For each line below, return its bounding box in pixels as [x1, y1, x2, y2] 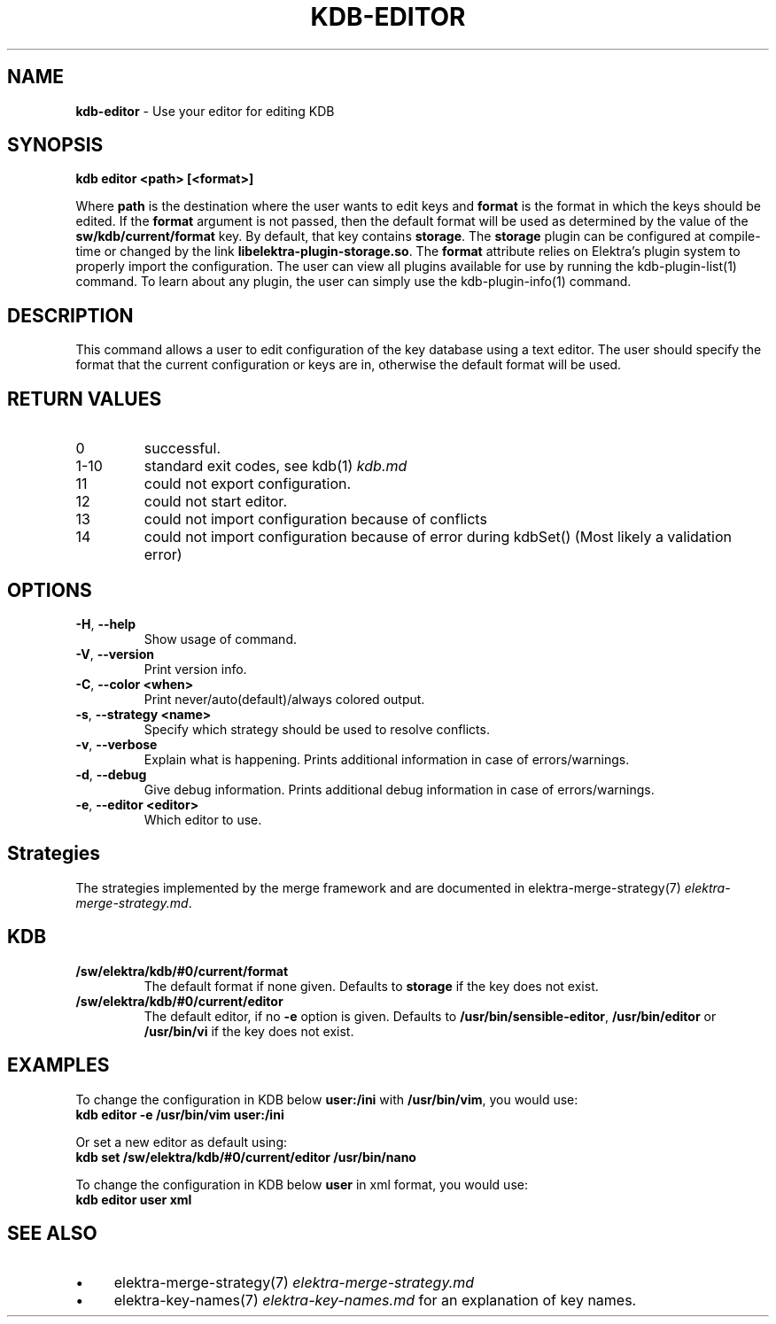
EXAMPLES [7, 1054, 110, 1077]
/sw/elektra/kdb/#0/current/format [75, 963, 289, 979]
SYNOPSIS [7, 134, 104, 157]
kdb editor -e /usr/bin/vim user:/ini [75, 1106, 284, 1122]
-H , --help [75, 616, 136, 631]
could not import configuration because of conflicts [144, 510, 487, 529]
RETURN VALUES [7, 387, 162, 410]
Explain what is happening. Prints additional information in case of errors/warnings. [144, 751, 630, 767]
